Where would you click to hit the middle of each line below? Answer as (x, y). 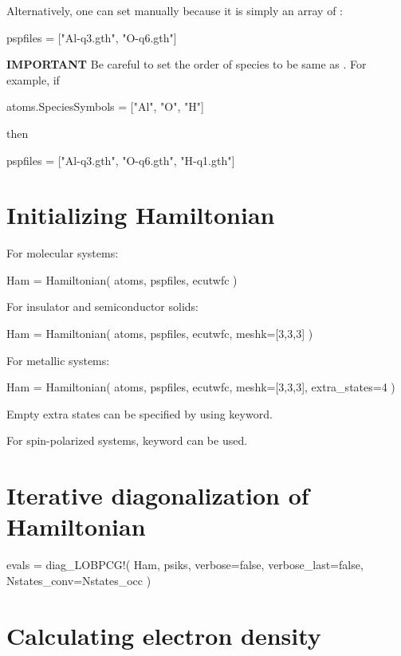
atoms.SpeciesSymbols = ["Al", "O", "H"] (105, 106)
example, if (33, 79)
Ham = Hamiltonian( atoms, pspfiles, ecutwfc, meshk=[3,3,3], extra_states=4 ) (201, 387)
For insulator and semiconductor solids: (102, 306)
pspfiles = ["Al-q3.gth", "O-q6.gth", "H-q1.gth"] (121, 160)
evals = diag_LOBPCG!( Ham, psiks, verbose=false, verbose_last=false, (185, 565)
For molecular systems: (63, 253)
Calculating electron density (164, 635)
